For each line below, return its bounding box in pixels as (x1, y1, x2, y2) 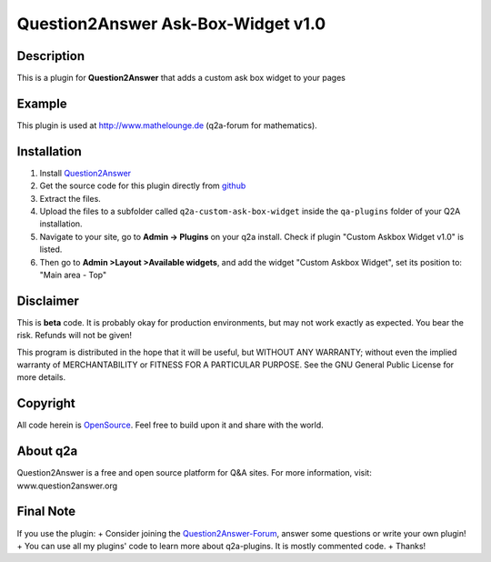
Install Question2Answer (39, 167, 132, 178)
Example (16, 95, 67, 111)
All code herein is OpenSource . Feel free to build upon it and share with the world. (16, 419, 325, 431)
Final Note (16, 504, 76, 519)
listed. (39, 244, 63, 255)
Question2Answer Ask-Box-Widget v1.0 (16, 14, 326, 34)
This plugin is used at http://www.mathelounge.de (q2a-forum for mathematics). (16, 119, 317, 131)
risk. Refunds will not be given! (16, 330, 132, 341)
